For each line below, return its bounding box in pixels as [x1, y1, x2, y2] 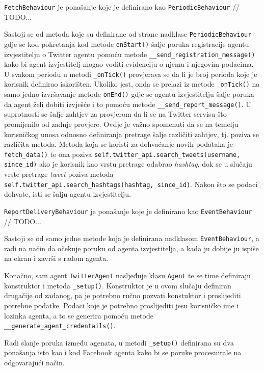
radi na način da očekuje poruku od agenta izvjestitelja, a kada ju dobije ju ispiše [4, 243, 259, 253]
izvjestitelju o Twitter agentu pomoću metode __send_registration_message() [4, 48, 255, 59]
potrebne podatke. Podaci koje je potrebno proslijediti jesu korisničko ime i [4, 300, 239, 310]
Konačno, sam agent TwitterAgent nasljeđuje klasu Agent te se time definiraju [4, 270, 251, 281]
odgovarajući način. [4, 357, 65, 368]
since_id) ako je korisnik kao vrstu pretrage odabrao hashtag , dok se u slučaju [4, 158, 252, 169]
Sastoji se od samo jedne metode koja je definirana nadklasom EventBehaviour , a [4, 233, 259, 244]
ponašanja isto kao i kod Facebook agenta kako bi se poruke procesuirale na [4, 347, 242, 358]
